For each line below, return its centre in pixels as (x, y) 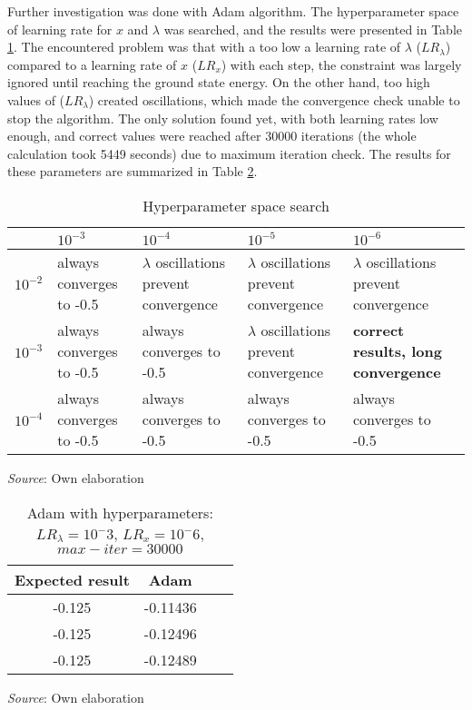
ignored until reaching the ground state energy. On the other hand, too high (219, 82)
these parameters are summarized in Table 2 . (133, 171)
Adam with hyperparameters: (120, 512)
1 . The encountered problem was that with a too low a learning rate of (204, 47)
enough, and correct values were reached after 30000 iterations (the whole (212, 136)
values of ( (36, 99)
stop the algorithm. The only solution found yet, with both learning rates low (223, 118)
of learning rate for (60, 29)
